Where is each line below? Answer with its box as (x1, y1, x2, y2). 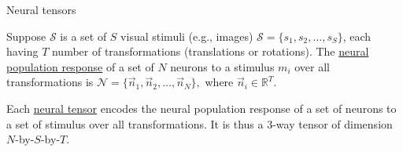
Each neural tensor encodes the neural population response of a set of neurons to (6, 100, 397, 116)
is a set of (60, 27, 107, 44)
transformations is (6, 74, 94, 90)
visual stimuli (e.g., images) (120, 27, 253, 44)
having (6, 43, 39, 60)
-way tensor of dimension (272, 115, 393, 132)
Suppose (6, 27, 46, 44)
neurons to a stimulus (170, 58, 275, 74)
